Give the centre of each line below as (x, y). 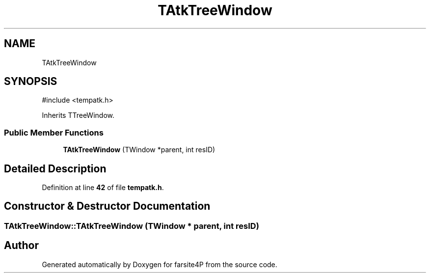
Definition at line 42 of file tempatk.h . (103, 188)
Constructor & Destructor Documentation (107, 206)
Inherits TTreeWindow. (78, 115)
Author (21, 246)
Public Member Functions (54, 132)
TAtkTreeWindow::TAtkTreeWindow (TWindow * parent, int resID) (132, 226)
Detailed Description (55, 168)
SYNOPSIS (31, 82)
